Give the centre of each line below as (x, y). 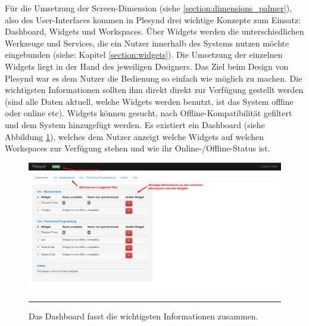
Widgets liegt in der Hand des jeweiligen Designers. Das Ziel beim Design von (147, 66)
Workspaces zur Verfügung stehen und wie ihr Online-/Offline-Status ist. (138, 148)
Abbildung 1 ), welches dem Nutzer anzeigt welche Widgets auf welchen (134, 136)
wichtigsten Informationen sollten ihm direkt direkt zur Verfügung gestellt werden (154, 90)
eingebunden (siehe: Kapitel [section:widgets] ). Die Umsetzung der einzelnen (144, 55)
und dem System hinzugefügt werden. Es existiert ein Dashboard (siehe (135, 124)
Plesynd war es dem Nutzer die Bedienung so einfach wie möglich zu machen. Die (154, 78)
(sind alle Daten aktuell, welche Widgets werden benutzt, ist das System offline (149, 101)
